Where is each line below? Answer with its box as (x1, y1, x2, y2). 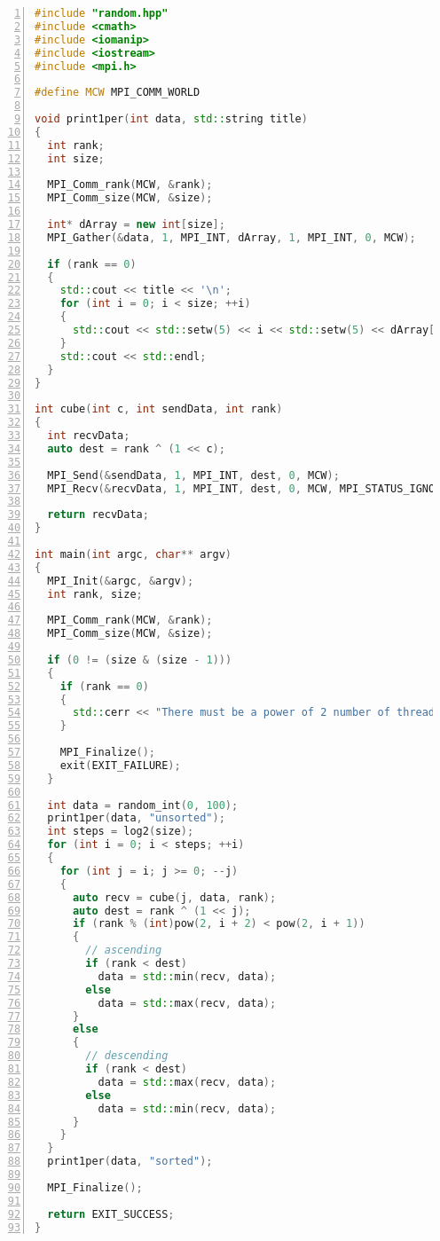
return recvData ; (47, 508, 149, 522)
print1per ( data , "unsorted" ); (47, 812, 225, 825)
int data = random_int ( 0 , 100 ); (47, 798, 239, 812)
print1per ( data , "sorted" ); (47, 1155, 213, 1168)
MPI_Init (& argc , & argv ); (47, 574, 194, 587)
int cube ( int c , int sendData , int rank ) (35, 403, 283, 416)
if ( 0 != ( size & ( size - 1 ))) (47, 653, 232, 666)
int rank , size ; (47, 587, 143, 601)
